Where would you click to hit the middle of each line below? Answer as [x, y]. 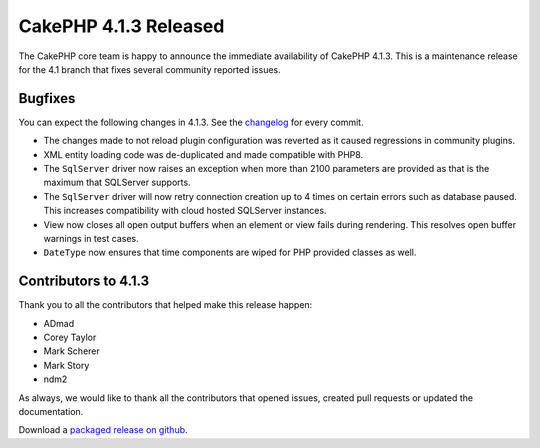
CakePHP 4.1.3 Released [121, 26]
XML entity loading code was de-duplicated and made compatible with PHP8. [203, 154]
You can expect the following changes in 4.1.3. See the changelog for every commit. [191, 122]
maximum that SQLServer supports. [117, 182]
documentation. [51, 411]
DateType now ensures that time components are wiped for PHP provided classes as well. [230, 252]
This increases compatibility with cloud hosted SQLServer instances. [185, 211]
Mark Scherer [71, 351]
